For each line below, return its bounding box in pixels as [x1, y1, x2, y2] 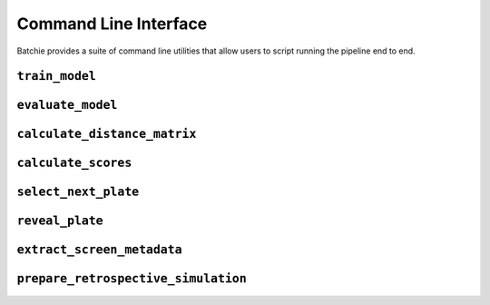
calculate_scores [16, 155, 132, 171]
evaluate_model [16, 98, 118, 113]
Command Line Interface [16, 14, 208, 34]
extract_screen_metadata [16, 242, 182, 258]
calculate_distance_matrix [16, 127, 197, 142]
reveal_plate [16, 213, 103, 229]
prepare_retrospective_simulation [16, 271, 247, 286]
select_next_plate [16, 184, 140, 200]
